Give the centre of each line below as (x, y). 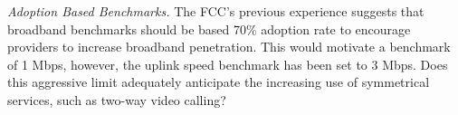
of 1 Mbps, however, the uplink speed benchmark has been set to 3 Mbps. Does (228, 64)
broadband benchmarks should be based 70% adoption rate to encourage (209, 29)
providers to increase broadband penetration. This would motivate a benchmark (229, 47)
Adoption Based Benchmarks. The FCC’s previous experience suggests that (216, 11)
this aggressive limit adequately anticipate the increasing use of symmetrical (219, 82)
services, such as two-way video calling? (117, 99)
